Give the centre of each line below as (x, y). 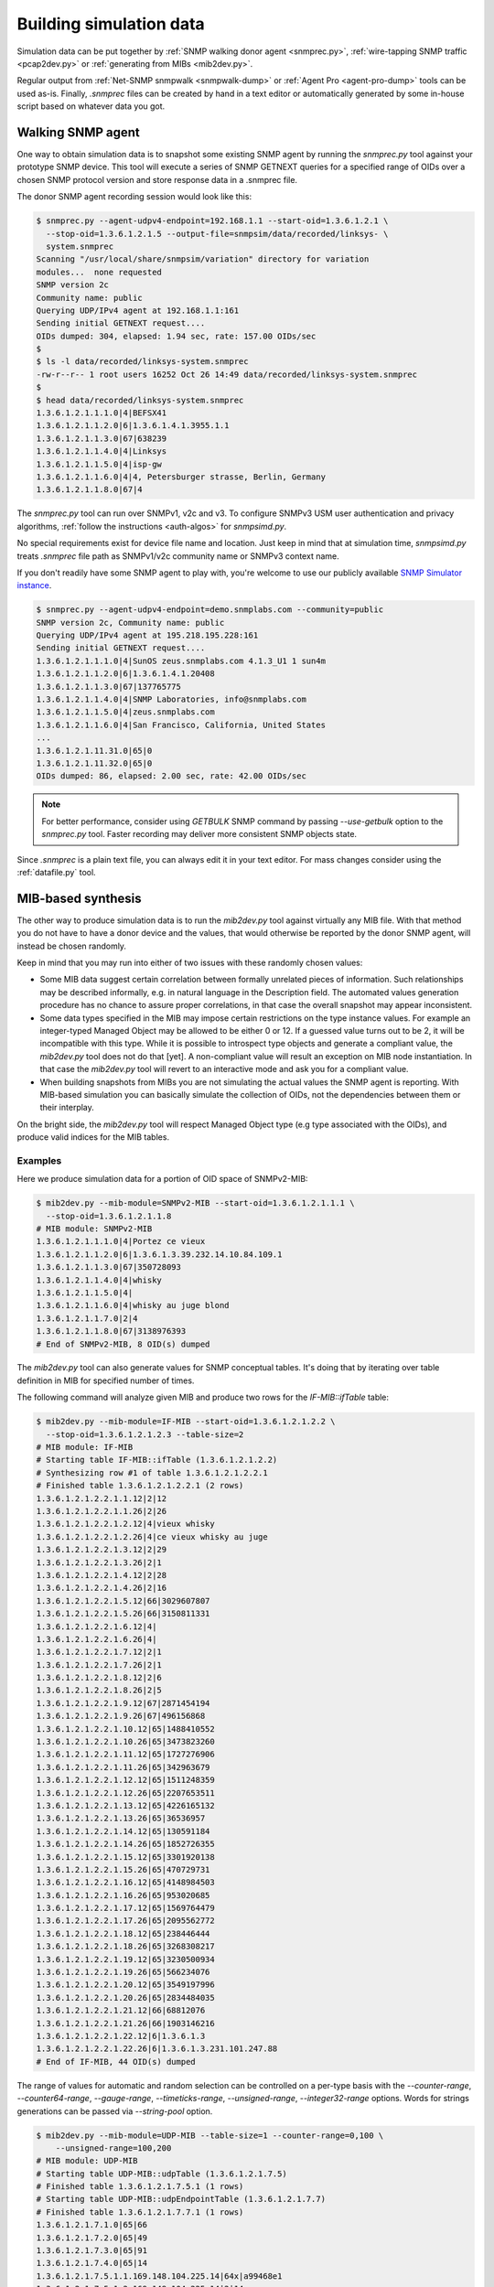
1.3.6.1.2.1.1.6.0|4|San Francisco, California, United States (181, 725)
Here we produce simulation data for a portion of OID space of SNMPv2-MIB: (162, 1179)
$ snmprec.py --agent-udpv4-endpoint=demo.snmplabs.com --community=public (210, 610)
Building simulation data (111, 24)
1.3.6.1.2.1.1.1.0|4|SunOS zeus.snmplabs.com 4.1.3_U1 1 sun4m (181, 660)
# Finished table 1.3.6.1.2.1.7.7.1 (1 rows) (140, 2212)
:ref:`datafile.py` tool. (56, 872)
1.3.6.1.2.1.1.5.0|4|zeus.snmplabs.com (125, 712)
